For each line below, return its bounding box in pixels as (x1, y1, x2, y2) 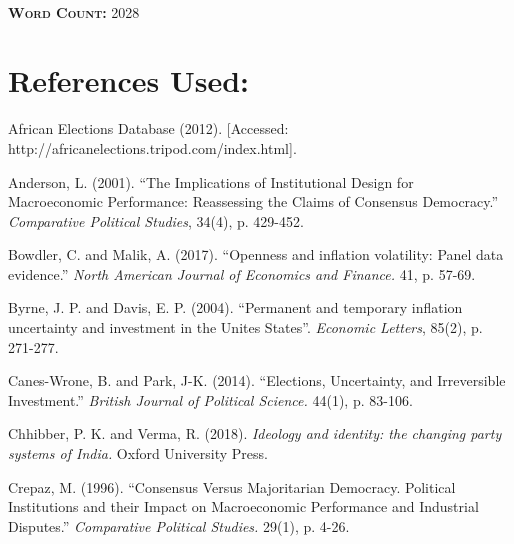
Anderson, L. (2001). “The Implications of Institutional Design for (8, 171, 414, 192)
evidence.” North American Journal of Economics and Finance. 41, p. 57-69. (8, 263, 476, 284)
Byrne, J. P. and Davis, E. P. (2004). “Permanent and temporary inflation (8, 297, 463, 318)
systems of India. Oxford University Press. (8, 443, 268, 464)
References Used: (8, 60, 249, 101)
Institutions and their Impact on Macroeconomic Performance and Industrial (8, 496, 479, 517)
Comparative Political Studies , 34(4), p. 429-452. (8, 210, 304, 231)
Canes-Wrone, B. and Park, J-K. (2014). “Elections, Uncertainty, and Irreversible (8, 370, 506, 391)
